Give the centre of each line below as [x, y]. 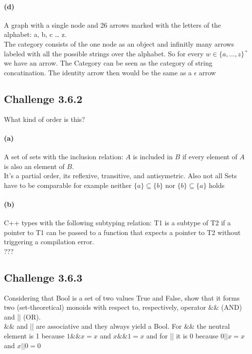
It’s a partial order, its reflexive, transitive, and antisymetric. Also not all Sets [120, 176]
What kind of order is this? [45, 119]
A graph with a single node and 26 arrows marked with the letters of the [113, 25]
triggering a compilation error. [49, 242]
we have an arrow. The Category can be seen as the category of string [108, 63]
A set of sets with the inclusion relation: [64, 156]
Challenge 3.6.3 [43, 277]
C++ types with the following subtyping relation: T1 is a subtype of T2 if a [117, 223]
